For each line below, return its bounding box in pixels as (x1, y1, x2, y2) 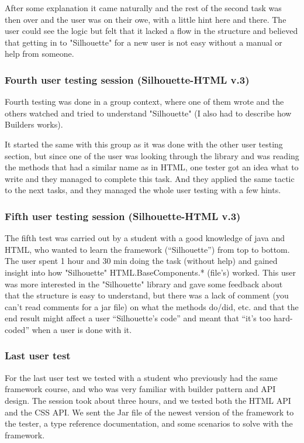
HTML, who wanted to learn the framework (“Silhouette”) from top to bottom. (5, 243, 290, 255)
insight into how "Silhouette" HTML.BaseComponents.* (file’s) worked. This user (5, 266, 296, 278)
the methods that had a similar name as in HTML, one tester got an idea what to (5, 161, 299, 173)
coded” (5, 323, 29, 335)
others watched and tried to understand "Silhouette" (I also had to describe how (5, 107, 292, 119)
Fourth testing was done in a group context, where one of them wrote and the (5, 95, 284, 108)
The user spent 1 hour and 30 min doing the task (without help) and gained (5, 255, 278, 267)
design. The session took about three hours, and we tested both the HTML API (5, 394, 291, 406)
